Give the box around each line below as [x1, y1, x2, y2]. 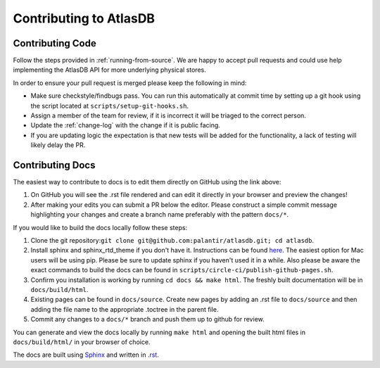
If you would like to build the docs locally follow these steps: [13, 223, 188, 231]
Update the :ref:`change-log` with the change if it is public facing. [30, 121, 221, 129]
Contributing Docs [13, 159, 96, 171]
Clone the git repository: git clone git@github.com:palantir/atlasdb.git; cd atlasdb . [30, 236, 315, 245]
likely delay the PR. [30, 141, 86, 149]
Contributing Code [13, 37, 96, 49]
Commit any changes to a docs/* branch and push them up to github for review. [30, 315, 265, 324]
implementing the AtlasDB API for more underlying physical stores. [13, 65, 207, 74]
